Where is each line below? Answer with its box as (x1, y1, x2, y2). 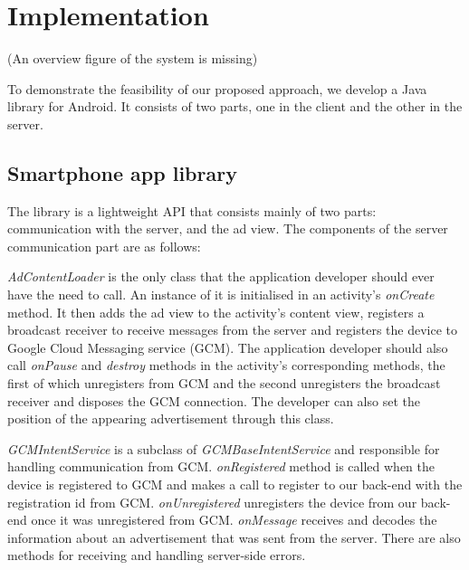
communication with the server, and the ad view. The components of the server (7, 219, 448, 238)
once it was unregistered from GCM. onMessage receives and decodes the (31, 510, 437, 529)
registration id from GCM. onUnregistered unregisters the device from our (7, 492, 417, 511)
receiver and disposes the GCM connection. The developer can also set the (7, 391, 420, 410)
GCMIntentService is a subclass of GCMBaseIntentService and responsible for (7, 439, 440, 458)
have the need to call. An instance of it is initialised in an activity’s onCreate (7, 285, 435, 304)
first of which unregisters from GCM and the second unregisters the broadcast (7, 374, 441, 393)
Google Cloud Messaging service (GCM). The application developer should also (7, 337, 448, 356)
